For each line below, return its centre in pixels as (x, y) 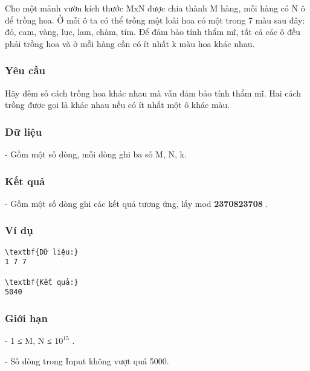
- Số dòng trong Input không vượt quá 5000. (87, 360)
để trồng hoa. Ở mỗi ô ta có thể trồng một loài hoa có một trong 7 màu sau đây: (155, 20)
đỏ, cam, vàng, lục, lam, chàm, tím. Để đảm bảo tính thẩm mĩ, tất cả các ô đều (153, 32)
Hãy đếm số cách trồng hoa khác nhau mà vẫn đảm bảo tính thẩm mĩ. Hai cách (153, 93)
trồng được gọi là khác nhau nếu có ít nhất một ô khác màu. (118, 105)
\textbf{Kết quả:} (42, 282)
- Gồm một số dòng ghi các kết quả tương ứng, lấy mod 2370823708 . (137, 203)
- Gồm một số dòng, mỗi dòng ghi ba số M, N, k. (96, 154)
